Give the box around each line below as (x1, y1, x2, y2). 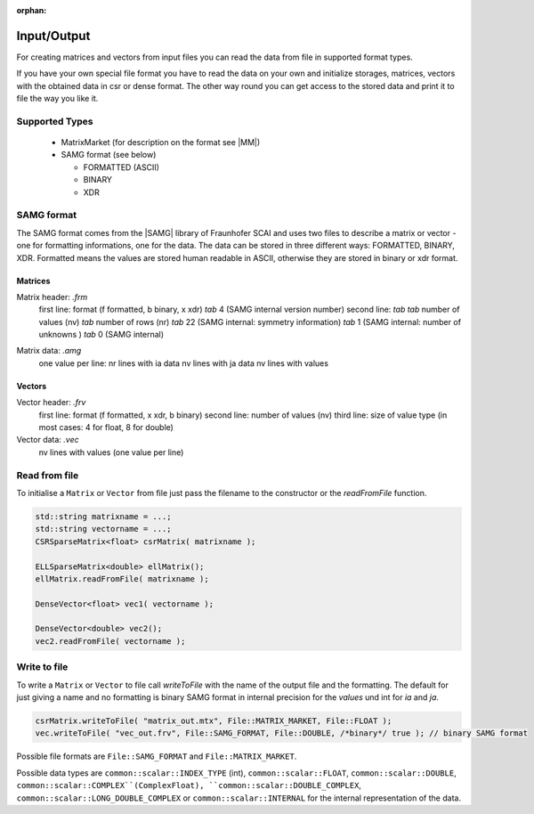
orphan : (16, 5, 47, 15)
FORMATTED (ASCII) (83, 161, 160, 173)
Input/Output (16, 28, 91, 44)
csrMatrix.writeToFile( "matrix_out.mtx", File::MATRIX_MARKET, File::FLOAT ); (35, 715, 392, 726)
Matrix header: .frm (16, 291, 88, 302)
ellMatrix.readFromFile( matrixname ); (35, 574, 209, 583)
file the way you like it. (16, 94, 99, 104)
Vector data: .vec (16, 435, 79, 445)
